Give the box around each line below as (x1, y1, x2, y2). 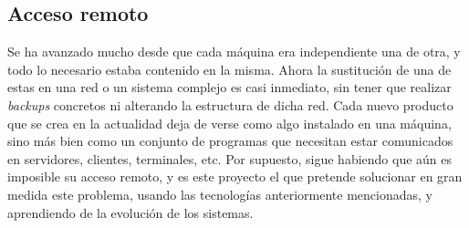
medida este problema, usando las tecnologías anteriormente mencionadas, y (7, 184, 433, 203)
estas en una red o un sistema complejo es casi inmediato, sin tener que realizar (7, 78, 452, 97)
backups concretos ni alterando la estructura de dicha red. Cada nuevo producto (7, 95, 453, 114)
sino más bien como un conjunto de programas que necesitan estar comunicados (7, 131, 453, 150)
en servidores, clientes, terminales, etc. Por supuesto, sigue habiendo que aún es (7, 149, 453, 168)
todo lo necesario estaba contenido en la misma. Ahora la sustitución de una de (7, 59, 452, 78)
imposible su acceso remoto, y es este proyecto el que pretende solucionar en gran (7, 167, 463, 186)
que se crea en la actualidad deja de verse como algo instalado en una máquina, (7, 113, 452, 132)
